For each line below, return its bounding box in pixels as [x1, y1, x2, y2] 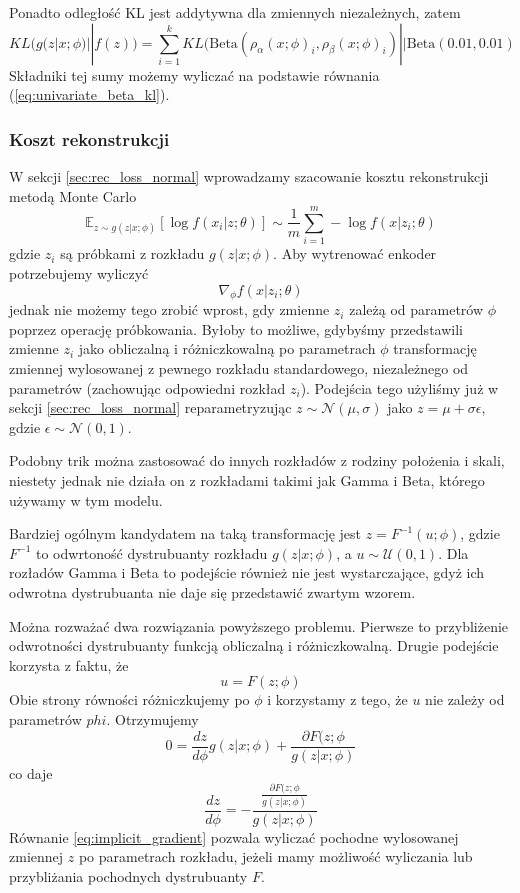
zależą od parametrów [349, 299, 484, 320]
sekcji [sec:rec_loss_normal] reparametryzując [9, 397, 292, 418]
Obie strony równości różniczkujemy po [9, 689, 250, 710]
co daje [9, 762, 53, 783]
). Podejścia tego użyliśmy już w [300, 377, 499, 398]
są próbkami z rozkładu [60, 243, 205, 264]
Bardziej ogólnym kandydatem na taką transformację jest [9, 523, 362, 544]
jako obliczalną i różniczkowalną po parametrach [78, 338, 376, 359]
